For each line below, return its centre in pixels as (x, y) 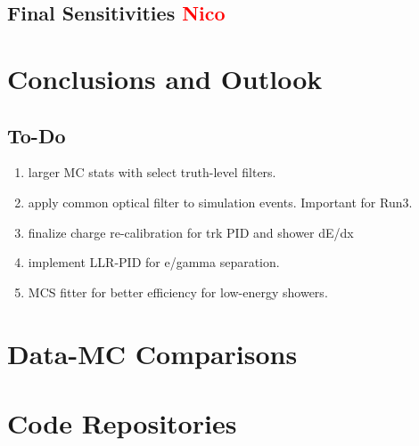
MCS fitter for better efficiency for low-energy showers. (178, 292)
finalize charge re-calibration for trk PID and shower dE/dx (191, 232)
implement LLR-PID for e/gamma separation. (154, 262)
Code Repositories (122, 422)
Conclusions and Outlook (165, 78)
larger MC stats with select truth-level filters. (152, 172)
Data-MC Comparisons (152, 353)
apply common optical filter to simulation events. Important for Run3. (220, 202)
